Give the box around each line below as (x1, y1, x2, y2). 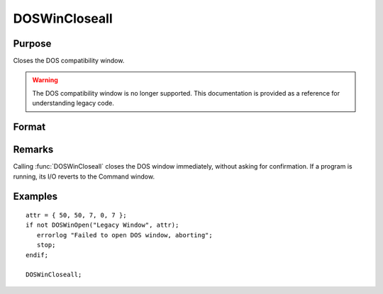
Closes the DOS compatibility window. (13, 57, 125, 65)
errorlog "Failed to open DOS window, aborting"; (36, 231, 213, 239)
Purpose (13, 38, 52, 50)
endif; (26, 251, 49, 259)
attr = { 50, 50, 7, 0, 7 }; (26, 211, 127, 219)
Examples (13, 191, 58, 203)
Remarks (13, 144, 54, 156)
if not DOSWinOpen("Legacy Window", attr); (26, 221, 179, 230)
